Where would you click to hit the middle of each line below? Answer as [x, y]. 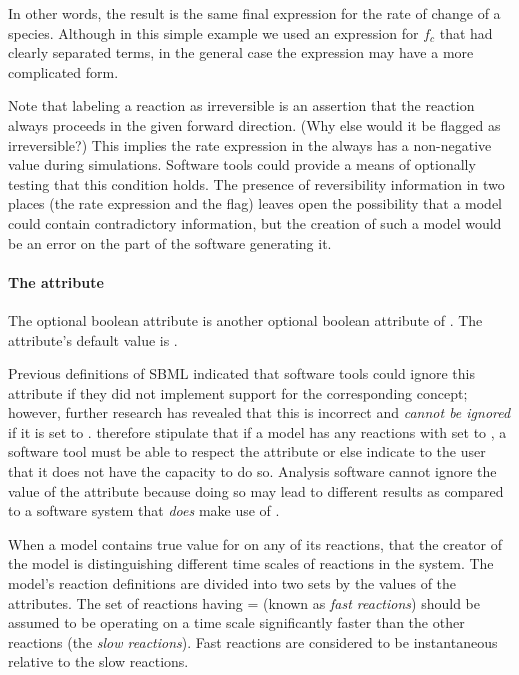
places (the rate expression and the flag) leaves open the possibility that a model [255, 203]
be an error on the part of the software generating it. [170, 242]
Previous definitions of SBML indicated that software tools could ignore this [242, 373]
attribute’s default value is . [93, 339]
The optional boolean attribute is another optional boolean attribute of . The [245, 319]
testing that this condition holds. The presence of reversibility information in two [256, 183]
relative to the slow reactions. [98, 661]
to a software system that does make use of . [144, 510]
